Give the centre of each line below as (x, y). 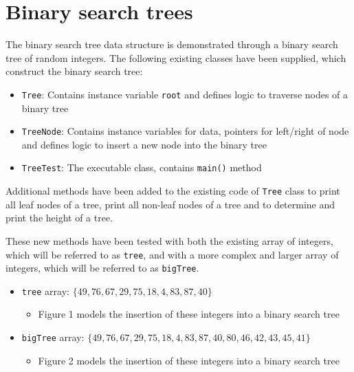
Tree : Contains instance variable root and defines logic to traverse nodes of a (185, 94)
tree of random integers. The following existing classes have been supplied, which (176, 57)
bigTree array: (53, 337)
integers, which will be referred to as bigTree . (102, 268)
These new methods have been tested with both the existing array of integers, (169, 240)
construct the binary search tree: (74, 71)
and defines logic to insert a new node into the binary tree (144, 144)
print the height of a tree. (59, 218)
